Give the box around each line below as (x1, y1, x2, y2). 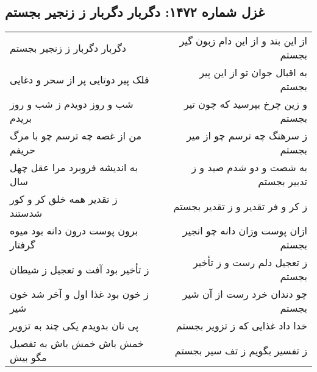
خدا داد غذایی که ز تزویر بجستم (176, 318, 307, 333)
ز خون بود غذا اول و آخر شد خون (10, 287, 149, 301)
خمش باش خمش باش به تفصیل (10, 336, 144, 351)
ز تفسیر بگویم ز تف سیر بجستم (174, 343, 307, 357)
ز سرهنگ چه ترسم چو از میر (187, 128, 307, 143)
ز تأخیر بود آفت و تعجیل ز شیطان (10, 262, 149, 276)
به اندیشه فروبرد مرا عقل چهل (10, 160, 138, 175)
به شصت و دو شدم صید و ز (191, 160, 307, 175)
